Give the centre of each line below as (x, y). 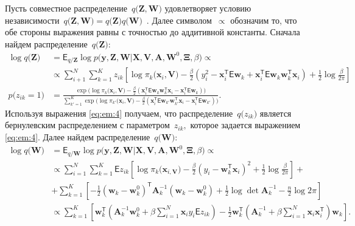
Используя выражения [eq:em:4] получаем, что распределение (119, 113)
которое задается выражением (245, 125)
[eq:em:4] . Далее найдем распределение (78, 136)
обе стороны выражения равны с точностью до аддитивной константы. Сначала (153, 32)
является (276, 113)
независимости (32, 20)
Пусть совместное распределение (66, 8)
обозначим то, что (264, 20)
